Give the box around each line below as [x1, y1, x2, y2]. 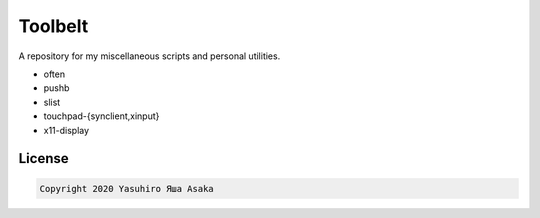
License [18, 150, 69, 167]
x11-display [43, 124, 90, 136]
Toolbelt [18, 15, 89, 37]
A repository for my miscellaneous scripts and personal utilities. [18, 50, 281, 62]
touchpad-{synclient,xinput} [43, 110, 160, 122]
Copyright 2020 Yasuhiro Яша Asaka [39, 183, 214, 194]
